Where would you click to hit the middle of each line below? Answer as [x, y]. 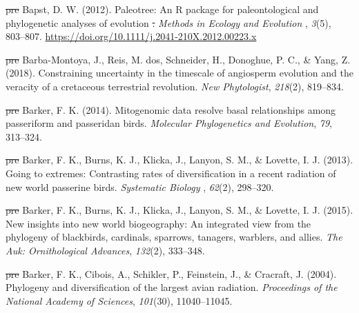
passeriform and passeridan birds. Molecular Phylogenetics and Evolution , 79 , [169, 123]
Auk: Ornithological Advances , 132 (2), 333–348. [105, 250]
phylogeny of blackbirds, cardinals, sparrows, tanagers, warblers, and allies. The [174, 237]
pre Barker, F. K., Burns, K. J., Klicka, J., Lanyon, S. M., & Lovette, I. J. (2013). [179, 160]
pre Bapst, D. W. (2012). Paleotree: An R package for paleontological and [162, 9]
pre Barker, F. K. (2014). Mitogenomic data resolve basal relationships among [171, 109]
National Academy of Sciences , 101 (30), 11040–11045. [119, 300]
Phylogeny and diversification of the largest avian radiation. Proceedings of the [172, 287]
